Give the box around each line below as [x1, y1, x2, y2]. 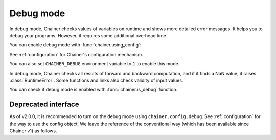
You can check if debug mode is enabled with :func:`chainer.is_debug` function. [9, 87, 178, 93]
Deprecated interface [9, 100, 79, 109]
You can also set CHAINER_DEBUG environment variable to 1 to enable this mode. [9, 61, 180, 67]
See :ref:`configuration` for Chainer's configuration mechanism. [9, 51, 143, 57]
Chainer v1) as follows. [9, 128, 57, 134]
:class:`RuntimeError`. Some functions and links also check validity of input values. [9, 77, 183, 83]
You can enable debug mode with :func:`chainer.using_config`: [9, 42, 142, 48]
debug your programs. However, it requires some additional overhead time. [9, 32, 168, 38]
